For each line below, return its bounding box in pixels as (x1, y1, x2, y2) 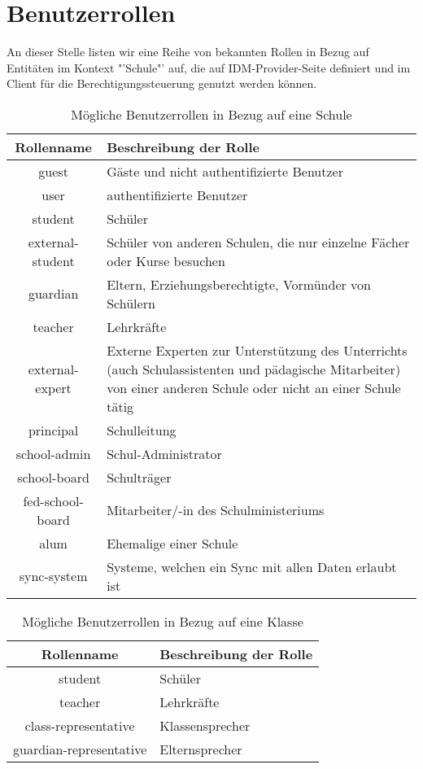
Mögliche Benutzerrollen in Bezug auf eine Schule (71, 104, 352, 124)
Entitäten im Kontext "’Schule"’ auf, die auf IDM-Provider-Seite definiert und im (7, 59, 411, 76)
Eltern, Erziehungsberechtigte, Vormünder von (107, 274, 371, 294)
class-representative (24, 715, 135, 735)
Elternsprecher (159, 739, 242, 758)
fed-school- (23, 491, 84, 510)
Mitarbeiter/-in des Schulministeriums (107, 500, 325, 520)
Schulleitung (107, 420, 177, 439)
